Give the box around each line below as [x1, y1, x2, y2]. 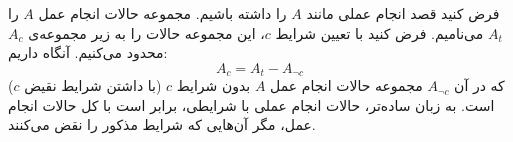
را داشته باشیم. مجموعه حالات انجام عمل [38, 3, 287, 23]
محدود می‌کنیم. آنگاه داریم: [8, 42, 168, 63]
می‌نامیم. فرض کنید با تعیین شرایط [275, 22, 484, 43]
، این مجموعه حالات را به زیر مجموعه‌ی [28, 22, 265, 43]
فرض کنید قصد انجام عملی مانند [306, 3, 500, 23]
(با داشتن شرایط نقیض [24, 75, 162, 96]
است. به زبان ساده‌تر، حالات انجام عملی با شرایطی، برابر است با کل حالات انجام [8, 94, 495, 115]
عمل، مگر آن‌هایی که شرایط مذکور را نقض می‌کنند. [8, 114, 316, 135]
